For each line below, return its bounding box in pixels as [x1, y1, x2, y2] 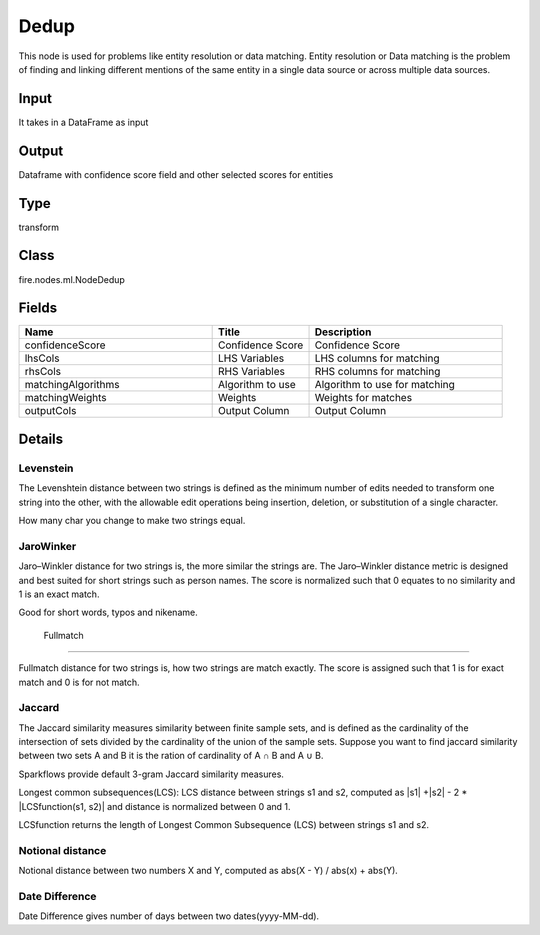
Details [18, 430, 64, 447]
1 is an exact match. [18, 588, 100, 600]
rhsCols [24, 365, 62, 379]
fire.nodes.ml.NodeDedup [18, 273, 125, 285]
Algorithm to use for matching [314, 378, 455, 392]
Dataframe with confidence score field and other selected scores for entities [18, 168, 334, 180]
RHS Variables [218, 365, 285, 379]
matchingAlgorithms [24, 378, 120, 392]
